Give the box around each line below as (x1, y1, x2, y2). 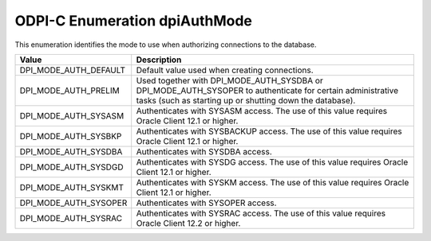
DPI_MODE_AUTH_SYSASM (19, 110, 125, 121)
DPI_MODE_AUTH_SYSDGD (19, 161, 124, 173)
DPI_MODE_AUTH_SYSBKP (19, 130, 122, 142)
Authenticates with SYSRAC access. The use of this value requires (136, 208, 386, 219)
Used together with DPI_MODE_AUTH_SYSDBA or (136, 75, 323, 86)
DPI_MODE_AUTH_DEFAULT (19, 64, 126, 76)
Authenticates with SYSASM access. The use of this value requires (136, 105, 387, 116)
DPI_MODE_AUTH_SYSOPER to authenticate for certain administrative (136, 84, 399, 95)
